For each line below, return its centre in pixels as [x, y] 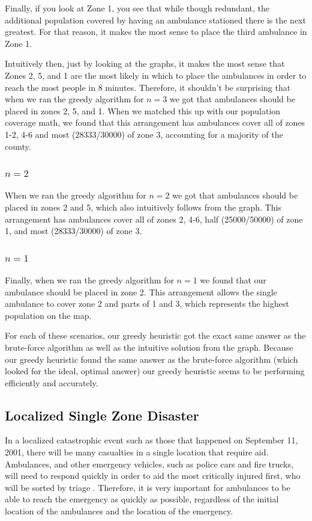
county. [18, 146]
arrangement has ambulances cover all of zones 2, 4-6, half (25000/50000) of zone [154, 219]
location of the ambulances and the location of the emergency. [119, 511]
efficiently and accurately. [52, 382]
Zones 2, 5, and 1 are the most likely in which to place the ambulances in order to [156, 75]
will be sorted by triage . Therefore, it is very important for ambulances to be [148, 487]
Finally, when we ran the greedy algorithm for [89, 279]
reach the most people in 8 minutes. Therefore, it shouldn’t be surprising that [148, 87]
